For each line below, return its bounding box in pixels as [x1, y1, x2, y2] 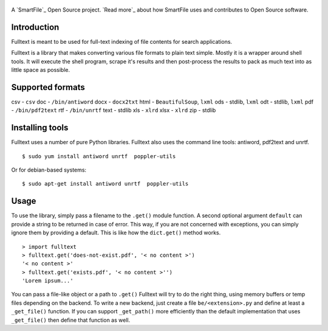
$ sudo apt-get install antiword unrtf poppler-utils [22, 180, 189, 187]
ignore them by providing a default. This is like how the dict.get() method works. [11, 229, 221, 237]
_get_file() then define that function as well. [11, 316, 131, 324]
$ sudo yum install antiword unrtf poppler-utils [22, 153, 176, 159]
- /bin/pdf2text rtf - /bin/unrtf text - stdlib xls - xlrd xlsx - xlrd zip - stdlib [11, 106, 216, 114]
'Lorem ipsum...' [22, 277, 73, 284]
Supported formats [11, 82, 85, 92]
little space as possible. [11, 66, 70, 74]
